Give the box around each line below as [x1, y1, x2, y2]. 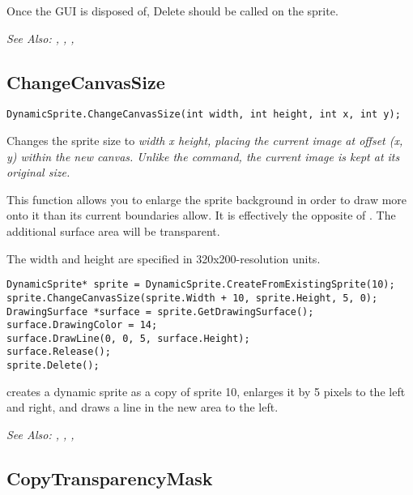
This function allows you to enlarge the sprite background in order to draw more [6, 190, 407, 207]
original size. [6, 164, 70, 181]
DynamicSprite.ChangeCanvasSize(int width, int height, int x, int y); [6, 109, 401, 121]
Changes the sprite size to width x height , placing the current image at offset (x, [6, 132, 403, 149]
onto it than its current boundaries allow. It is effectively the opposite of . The [6, 207, 396, 224]
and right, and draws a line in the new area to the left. [6, 399, 279, 416]
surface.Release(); [6, 346, 111, 358]
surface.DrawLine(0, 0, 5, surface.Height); [6, 332, 250, 344]
